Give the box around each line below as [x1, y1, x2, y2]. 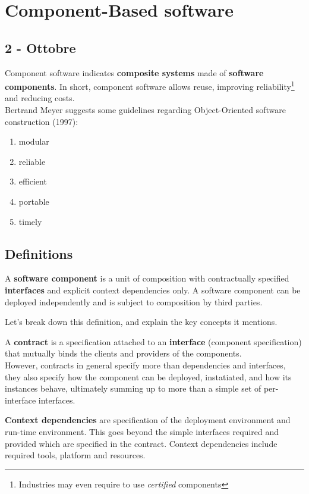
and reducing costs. [5, 92, 75, 104]
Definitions [5, 244, 73, 262]
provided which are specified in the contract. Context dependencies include [5, 437, 278, 449]
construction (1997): [5, 115, 78, 127]
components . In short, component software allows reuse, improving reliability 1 [5, 79, 295, 92]
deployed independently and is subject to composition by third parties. [5, 295, 263, 308]
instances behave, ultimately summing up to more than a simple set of [5, 382, 261, 395]
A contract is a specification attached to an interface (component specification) [5, 335, 302, 348]
